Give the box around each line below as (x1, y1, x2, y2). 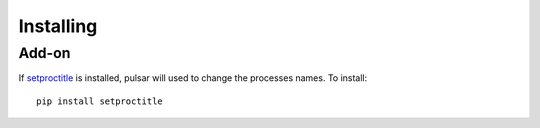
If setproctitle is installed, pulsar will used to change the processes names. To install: (18, 72, 368, 84)
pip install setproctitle (36, 95, 164, 107)
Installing (18, 15, 98, 37)
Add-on (18, 44, 71, 62)
